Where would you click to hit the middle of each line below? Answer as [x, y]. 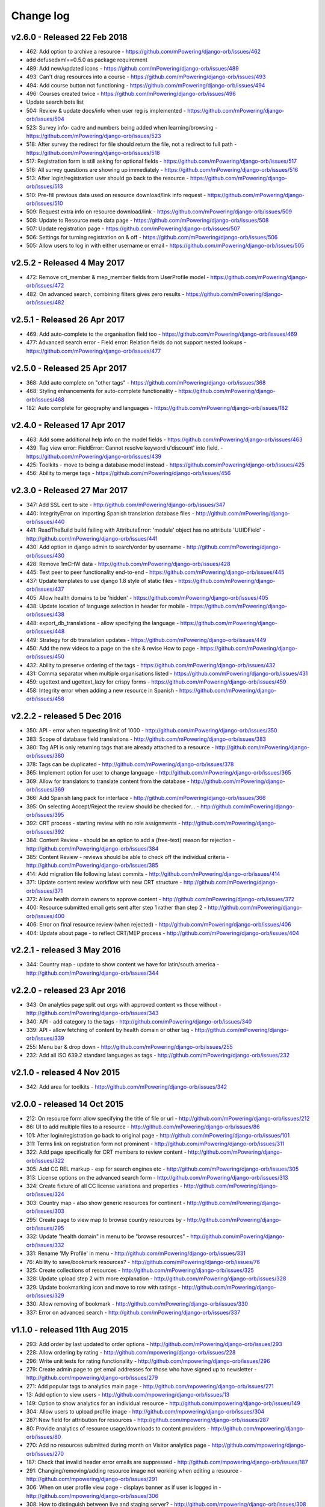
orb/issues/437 [45, 589]
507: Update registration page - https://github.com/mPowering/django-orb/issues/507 [133, 228]
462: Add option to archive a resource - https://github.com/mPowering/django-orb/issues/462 [144, 52]
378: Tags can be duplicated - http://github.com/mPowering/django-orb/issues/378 [130, 764]
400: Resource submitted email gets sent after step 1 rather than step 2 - [116, 908]
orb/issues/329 [45, 1295]
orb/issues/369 [45, 789]
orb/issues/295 [45, 1228]
